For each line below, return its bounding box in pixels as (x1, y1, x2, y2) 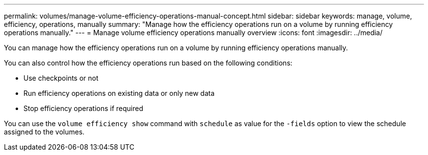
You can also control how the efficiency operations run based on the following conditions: (4, 59, 293, 67)
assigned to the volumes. (4, 128, 85, 136)
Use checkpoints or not (23, 74, 99, 82)
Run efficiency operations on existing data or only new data (23, 89, 215, 97)
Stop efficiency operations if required (23, 104, 143, 112)
